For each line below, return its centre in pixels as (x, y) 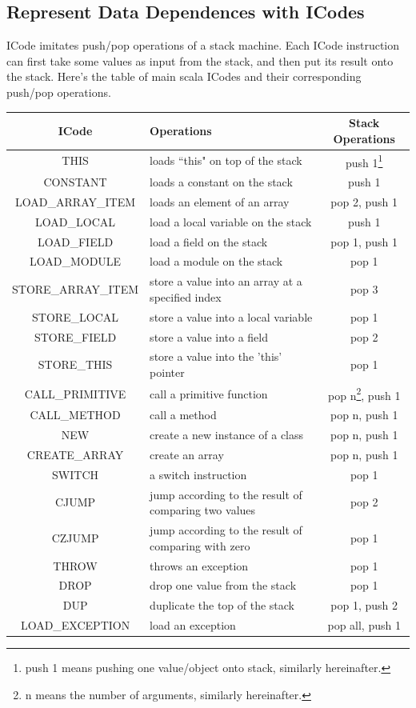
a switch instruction (198, 474)
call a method (183, 415)
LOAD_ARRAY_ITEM (76, 201)
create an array (187, 454)
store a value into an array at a (226, 281)
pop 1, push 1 (364, 241)
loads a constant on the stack (221, 182)
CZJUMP (75, 537)
